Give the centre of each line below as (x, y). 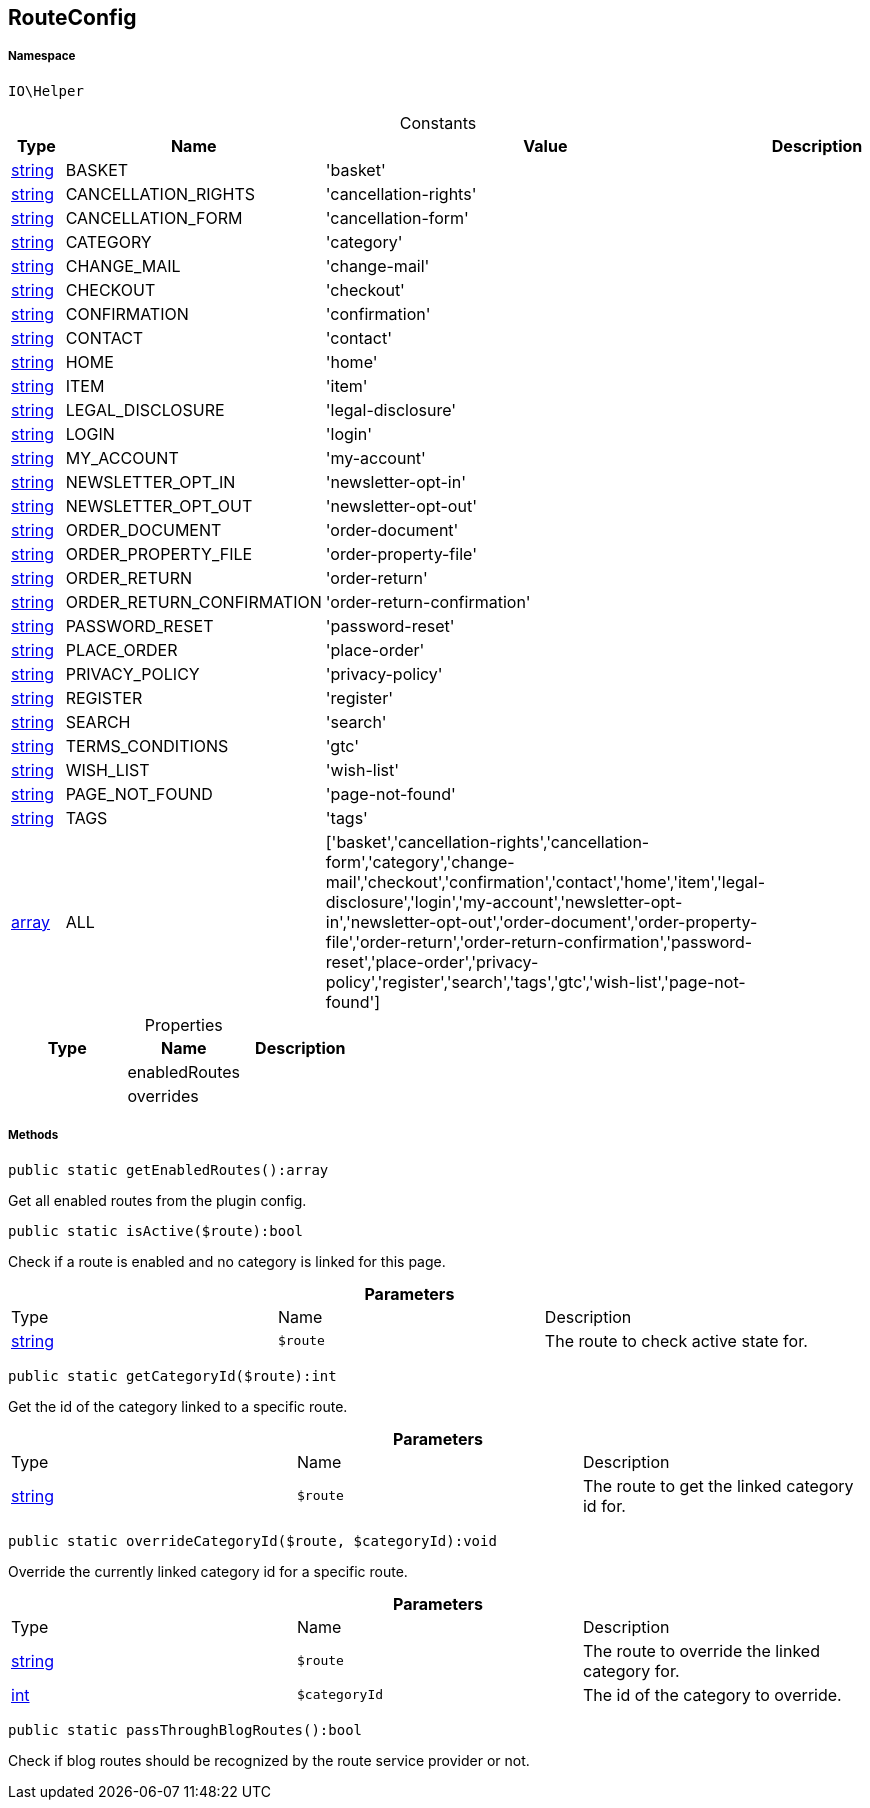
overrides (163, 1095)
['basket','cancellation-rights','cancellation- (487, 841)
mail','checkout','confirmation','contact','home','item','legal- (545, 881)
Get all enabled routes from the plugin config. (157, 1200)
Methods (33, 1135)
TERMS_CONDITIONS (147, 745)
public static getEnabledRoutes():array (168, 1169)
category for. (631, 1670)
